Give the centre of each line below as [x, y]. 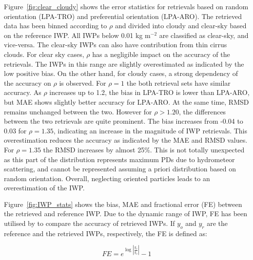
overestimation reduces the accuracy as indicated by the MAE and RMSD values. [126, 140]
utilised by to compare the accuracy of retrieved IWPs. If [89, 223]
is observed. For [83, 83]
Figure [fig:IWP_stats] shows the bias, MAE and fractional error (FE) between [123, 204]
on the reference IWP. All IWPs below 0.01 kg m [77, 35]
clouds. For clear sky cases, [44, 54]
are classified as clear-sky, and [204, 35]
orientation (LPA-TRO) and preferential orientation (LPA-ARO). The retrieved [123, 16]
